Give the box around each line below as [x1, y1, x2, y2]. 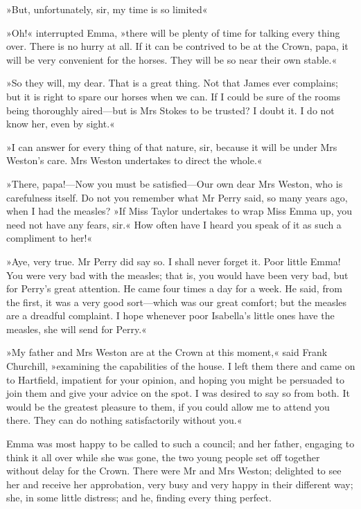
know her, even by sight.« [6, 116, 115, 131]
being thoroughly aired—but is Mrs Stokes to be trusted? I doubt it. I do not [6, 102, 335, 117]
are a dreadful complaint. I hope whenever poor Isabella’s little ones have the [6, 308, 335, 323]
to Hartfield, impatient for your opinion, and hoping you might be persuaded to [6, 372, 344, 386]
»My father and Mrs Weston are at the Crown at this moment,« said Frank [6, 345, 328, 359]
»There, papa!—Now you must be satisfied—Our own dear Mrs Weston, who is [6, 176, 343, 190]
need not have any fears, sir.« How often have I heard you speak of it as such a [6, 217, 342, 231]
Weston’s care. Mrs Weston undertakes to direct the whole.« [6, 153, 263, 168]
